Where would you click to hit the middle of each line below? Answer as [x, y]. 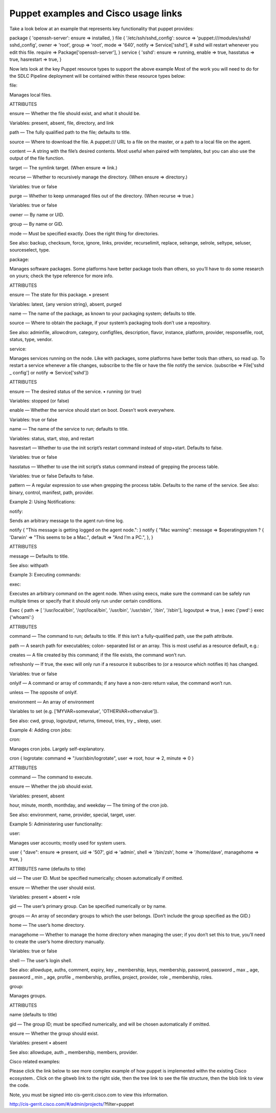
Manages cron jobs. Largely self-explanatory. [57, 749]
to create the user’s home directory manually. [57, 942]
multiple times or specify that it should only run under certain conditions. [86, 600]
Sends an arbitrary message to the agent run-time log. [67, 521]
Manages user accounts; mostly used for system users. [68, 843]
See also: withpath [29, 565]
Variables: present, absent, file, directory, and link [62, 123]
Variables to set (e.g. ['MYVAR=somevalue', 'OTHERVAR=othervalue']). [84, 711]
